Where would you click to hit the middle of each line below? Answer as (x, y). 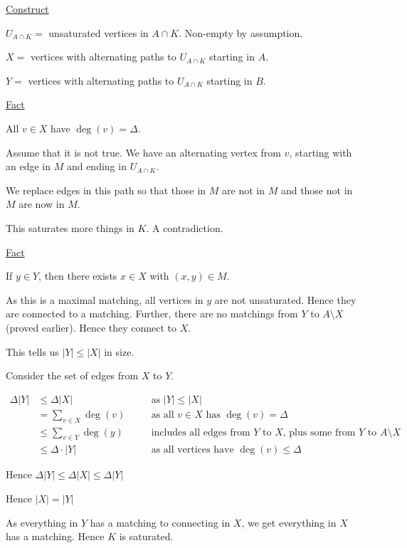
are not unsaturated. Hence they (285, 299)
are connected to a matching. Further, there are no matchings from (152, 313)
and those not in (317, 190)
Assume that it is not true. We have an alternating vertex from (143, 152)
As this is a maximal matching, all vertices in (105, 299)
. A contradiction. (185, 227)
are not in (243, 190)
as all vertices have (192, 450)
